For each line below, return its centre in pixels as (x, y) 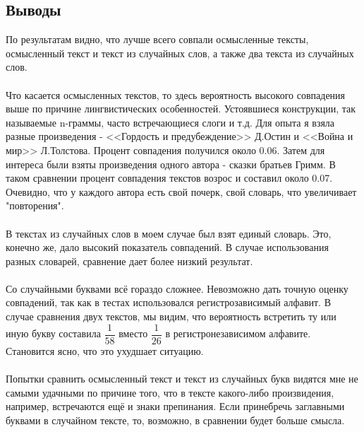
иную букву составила (53, 333)
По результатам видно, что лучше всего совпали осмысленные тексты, (157, 39)
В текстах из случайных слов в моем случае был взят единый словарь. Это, (169, 233)
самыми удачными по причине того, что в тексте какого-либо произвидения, (170, 392)
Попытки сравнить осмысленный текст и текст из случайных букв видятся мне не (182, 378)
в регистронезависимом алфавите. (238, 333)
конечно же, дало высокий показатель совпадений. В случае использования (167, 247)
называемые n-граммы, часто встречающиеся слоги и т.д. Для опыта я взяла (170, 122)
